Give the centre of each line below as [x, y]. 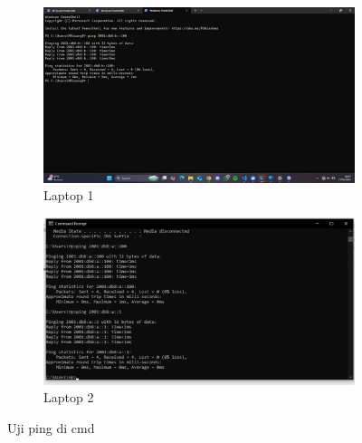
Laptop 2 [69, 397]
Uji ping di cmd [51, 427]
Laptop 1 [69, 195]
